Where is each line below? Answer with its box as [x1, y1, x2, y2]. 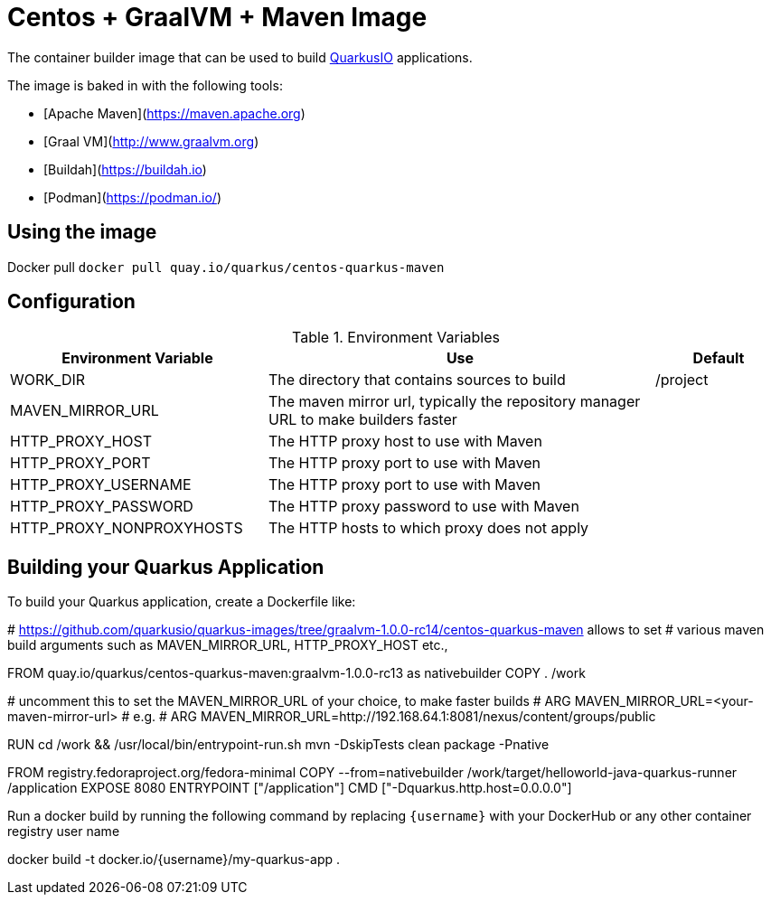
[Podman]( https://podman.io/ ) [43, 189, 221, 205]
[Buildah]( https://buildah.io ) [43, 161, 207, 177]
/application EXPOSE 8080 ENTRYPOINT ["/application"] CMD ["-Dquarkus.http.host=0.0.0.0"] [7, 780, 572, 796]
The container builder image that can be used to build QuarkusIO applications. [7, 49, 473, 65]
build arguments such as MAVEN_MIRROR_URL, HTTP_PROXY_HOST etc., [7, 637, 448, 653]
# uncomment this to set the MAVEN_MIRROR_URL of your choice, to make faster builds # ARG [7, 693, 571, 709]
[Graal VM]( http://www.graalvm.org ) [43, 133, 259, 149]
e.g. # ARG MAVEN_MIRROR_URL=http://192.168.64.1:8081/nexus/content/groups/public [133, 709, 656, 725]
